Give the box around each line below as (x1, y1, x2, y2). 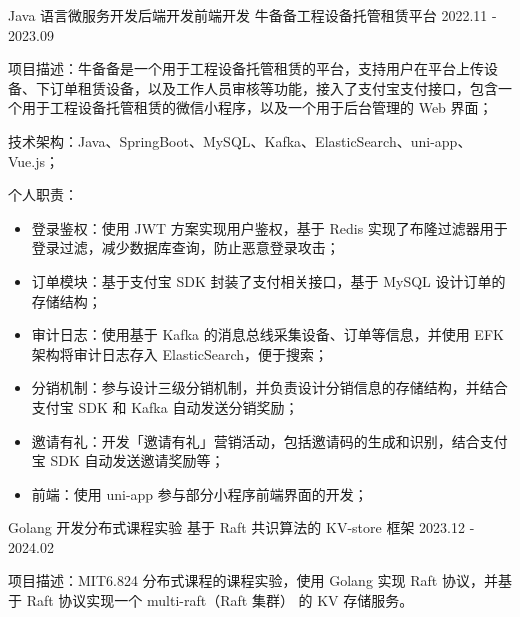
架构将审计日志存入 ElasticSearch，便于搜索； (31, 343, 329, 364)
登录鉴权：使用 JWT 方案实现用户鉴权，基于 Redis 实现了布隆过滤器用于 (31, 217, 508, 238)
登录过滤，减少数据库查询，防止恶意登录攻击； (31, 237, 340, 258)
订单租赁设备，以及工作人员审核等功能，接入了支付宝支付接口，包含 (49, 77, 498, 98)
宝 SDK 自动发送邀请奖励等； (31, 450, 225, 471)
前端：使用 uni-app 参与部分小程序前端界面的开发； (31, 483, 368, 504)
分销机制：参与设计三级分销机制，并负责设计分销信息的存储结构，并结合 (31, 377, 508, 398)
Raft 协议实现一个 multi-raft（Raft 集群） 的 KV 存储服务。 (26, 590, 414, 611)
